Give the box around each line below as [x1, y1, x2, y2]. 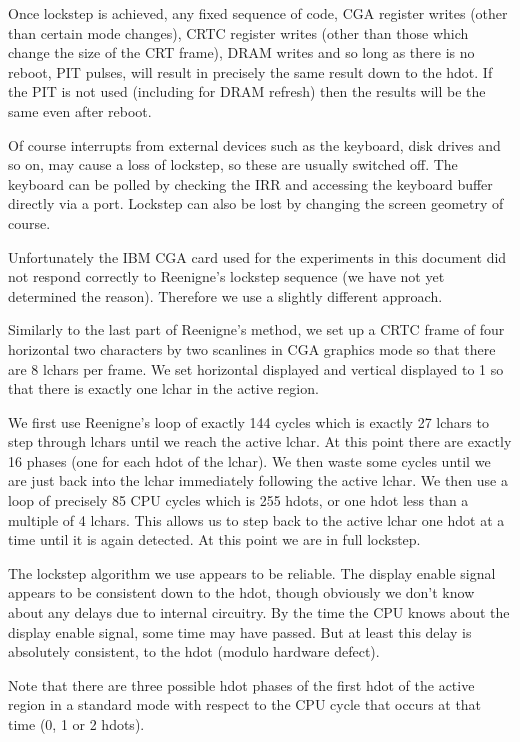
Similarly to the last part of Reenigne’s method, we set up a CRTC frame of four [8, 319, 505, 340]
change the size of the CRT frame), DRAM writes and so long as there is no [8, 42, 475, 63]
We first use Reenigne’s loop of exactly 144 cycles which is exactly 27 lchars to [8, 411, 489, 432]
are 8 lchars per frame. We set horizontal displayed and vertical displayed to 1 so [8, 358, 504, 379]
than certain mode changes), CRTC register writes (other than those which [8, 22, 469, 43]
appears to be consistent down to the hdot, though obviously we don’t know [8, 582, 475, 603]
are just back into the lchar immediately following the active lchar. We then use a [8, 470, 508, 491]
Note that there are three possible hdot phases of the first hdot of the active [8, 674, 475, 695]
